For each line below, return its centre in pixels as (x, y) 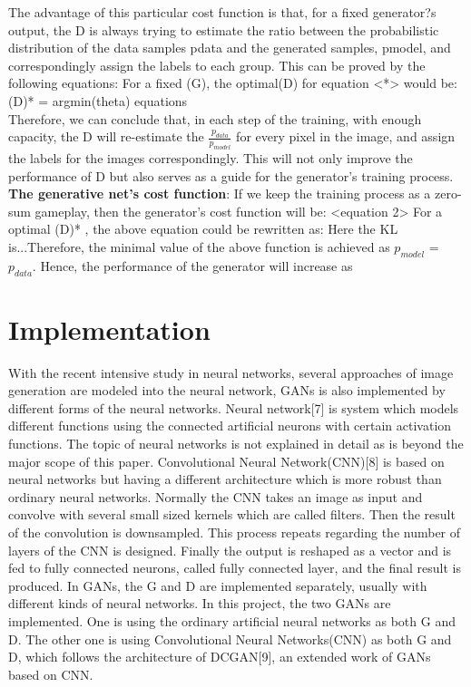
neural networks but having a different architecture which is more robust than (225, 479)
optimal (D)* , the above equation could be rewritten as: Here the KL (203, 229)
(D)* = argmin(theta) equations (98, 100)
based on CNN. (51, 674)
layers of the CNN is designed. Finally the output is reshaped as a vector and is (230, 550)
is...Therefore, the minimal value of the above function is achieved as (199, 246)
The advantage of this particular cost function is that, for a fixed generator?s (222, 12)
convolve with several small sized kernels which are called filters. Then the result (232, 514)
